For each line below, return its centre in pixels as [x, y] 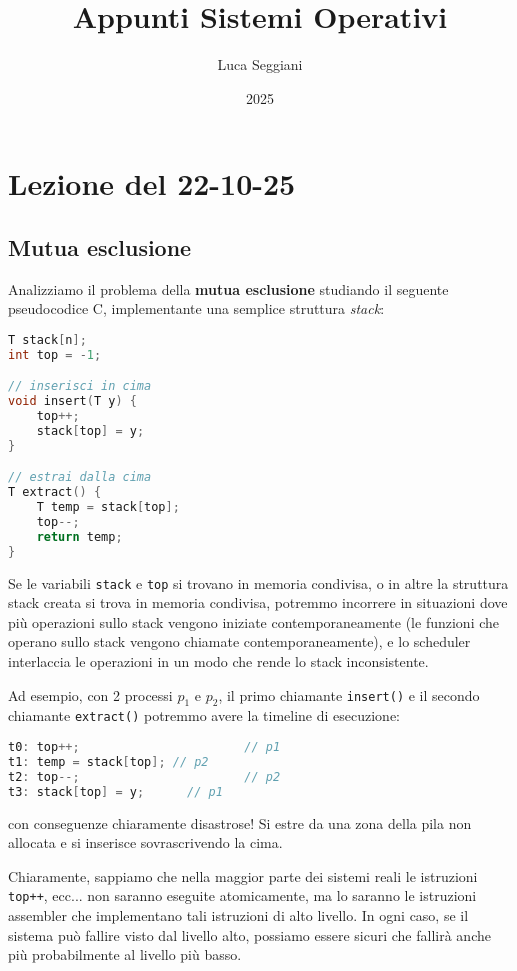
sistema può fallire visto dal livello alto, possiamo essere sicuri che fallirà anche [249, 934]
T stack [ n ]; [47, 339]
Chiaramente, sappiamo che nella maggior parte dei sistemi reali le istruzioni [243, 875]
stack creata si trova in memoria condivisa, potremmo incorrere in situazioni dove [258, 602]
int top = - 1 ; [55, 354]
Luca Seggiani [260, 64]
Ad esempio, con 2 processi [90, 694]
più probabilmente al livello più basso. [125, 954]
